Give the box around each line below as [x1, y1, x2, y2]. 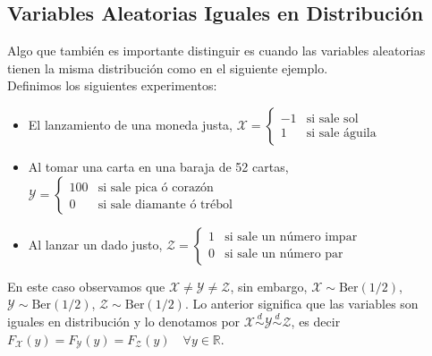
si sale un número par [224, 248, 343, 261]
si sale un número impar [224, 231, 358, 244]
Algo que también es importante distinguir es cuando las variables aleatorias [7, 41, 426, 60]
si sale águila [306, 127, 377, 140]
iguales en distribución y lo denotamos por [7, 311, 241, 330]
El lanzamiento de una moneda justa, [28, 114, 233, 133]
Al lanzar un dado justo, [28, 234, 163, 253]
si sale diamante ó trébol [97, 198, 233, 211]
